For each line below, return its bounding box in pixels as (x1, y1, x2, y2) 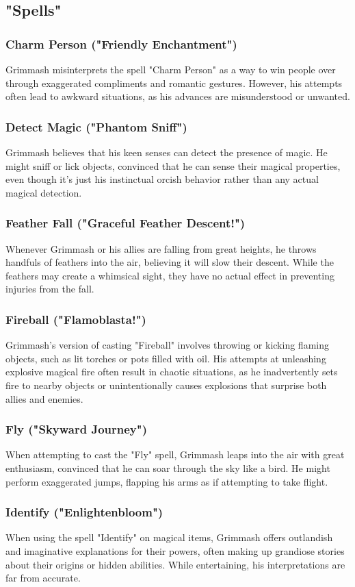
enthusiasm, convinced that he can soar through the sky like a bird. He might (5, 460, 330, 475)
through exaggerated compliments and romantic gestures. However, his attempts (5, 75, 343, 90)
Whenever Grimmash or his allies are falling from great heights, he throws (5, 241, 317, 255)
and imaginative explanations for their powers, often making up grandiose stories (5, 543, 345, 558)
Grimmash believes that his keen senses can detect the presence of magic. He (5, 145, 328, 159)
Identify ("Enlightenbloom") (5, 503, 163, 521)
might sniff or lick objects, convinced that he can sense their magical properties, (5, 158, 341, 173)
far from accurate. (5, 571, 81, 585)
